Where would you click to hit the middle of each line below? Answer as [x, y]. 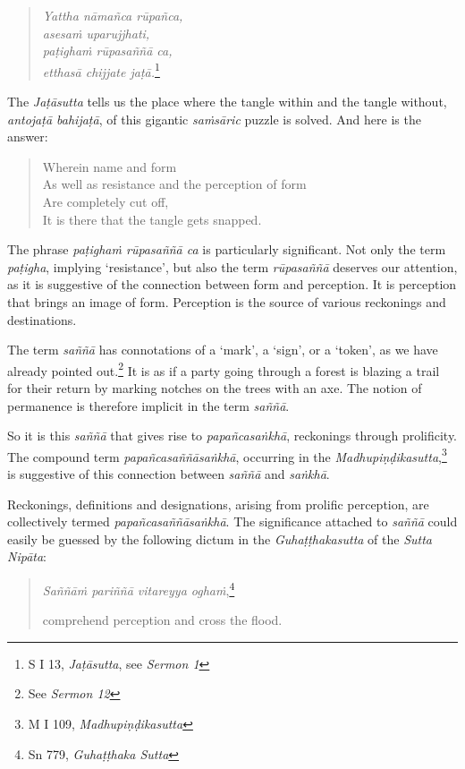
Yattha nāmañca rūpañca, [113, 15]
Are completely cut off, [106, 201]
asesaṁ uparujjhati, [96, 33]
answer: [28, 137]
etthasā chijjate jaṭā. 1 [101, 70]
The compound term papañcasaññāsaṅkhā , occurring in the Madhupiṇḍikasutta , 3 [227, 455]
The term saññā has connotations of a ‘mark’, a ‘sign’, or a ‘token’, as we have [223, 350]
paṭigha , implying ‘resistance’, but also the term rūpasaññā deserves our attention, [232, 266]
